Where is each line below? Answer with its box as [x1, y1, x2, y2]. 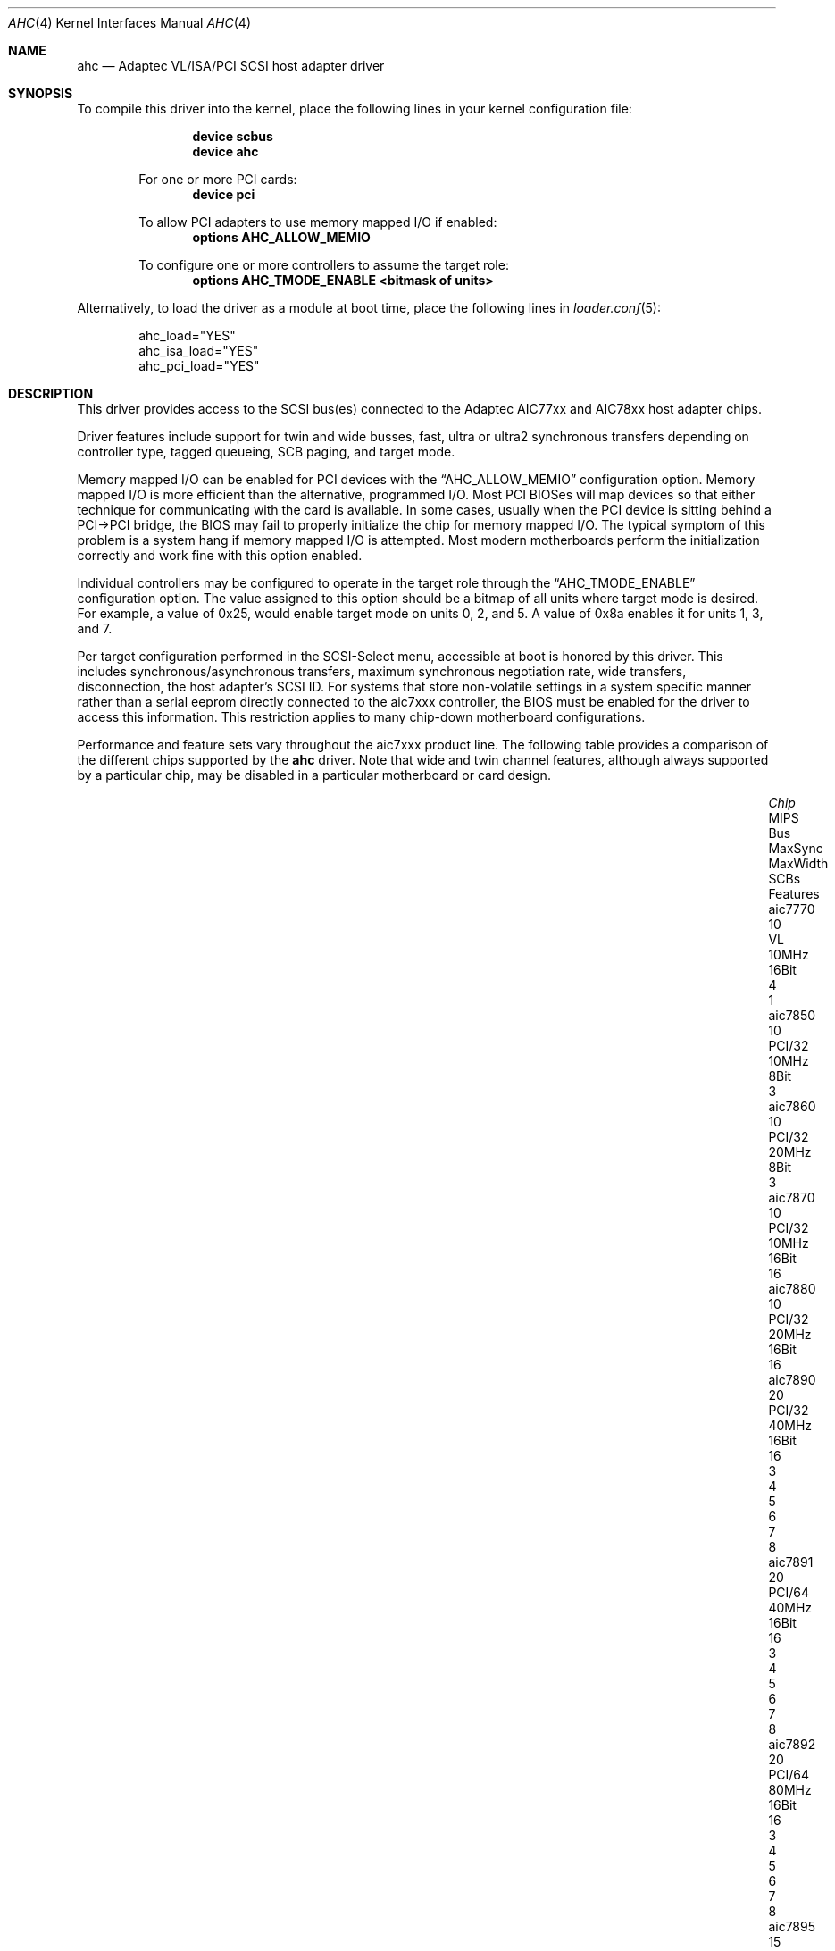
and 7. [77, 621, 113, 636]
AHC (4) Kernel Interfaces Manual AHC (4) [8, 15, 252, 30]
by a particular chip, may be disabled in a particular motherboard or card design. [77, 767, 551, 783]
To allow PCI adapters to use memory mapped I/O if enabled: [138, 214, 497, 230]
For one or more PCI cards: [138, 172, 297, 187]
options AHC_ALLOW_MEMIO [192, 230, 371, 245]
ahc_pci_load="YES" [138, 358, 260, 373]
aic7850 [768, 1008, 816, 1023]
